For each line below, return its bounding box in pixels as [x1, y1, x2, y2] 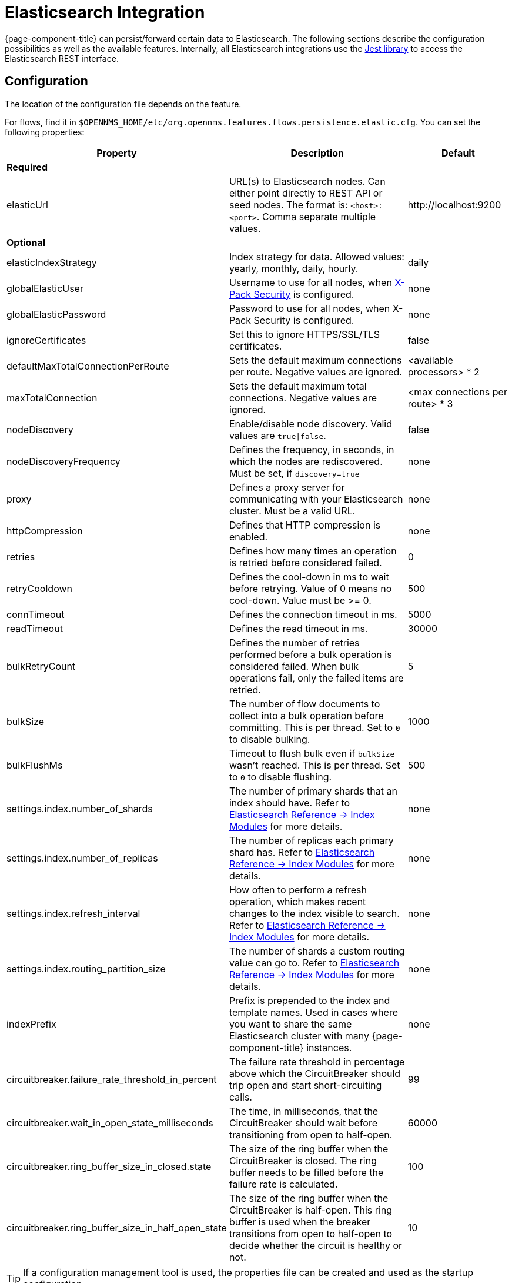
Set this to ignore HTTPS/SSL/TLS [229, 328, 380, 340]
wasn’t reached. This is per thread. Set [229, 759, 400, 771]
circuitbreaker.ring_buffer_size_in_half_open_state [6, 1221, 227, 1234]
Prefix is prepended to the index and [229, 994, 390, 1006]
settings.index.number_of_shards [6, 802, 153, 815]
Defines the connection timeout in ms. [229, 608, 397, 620]
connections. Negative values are [229, 391, 377, 404]
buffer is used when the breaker [229, 1215, 371, 1228]
